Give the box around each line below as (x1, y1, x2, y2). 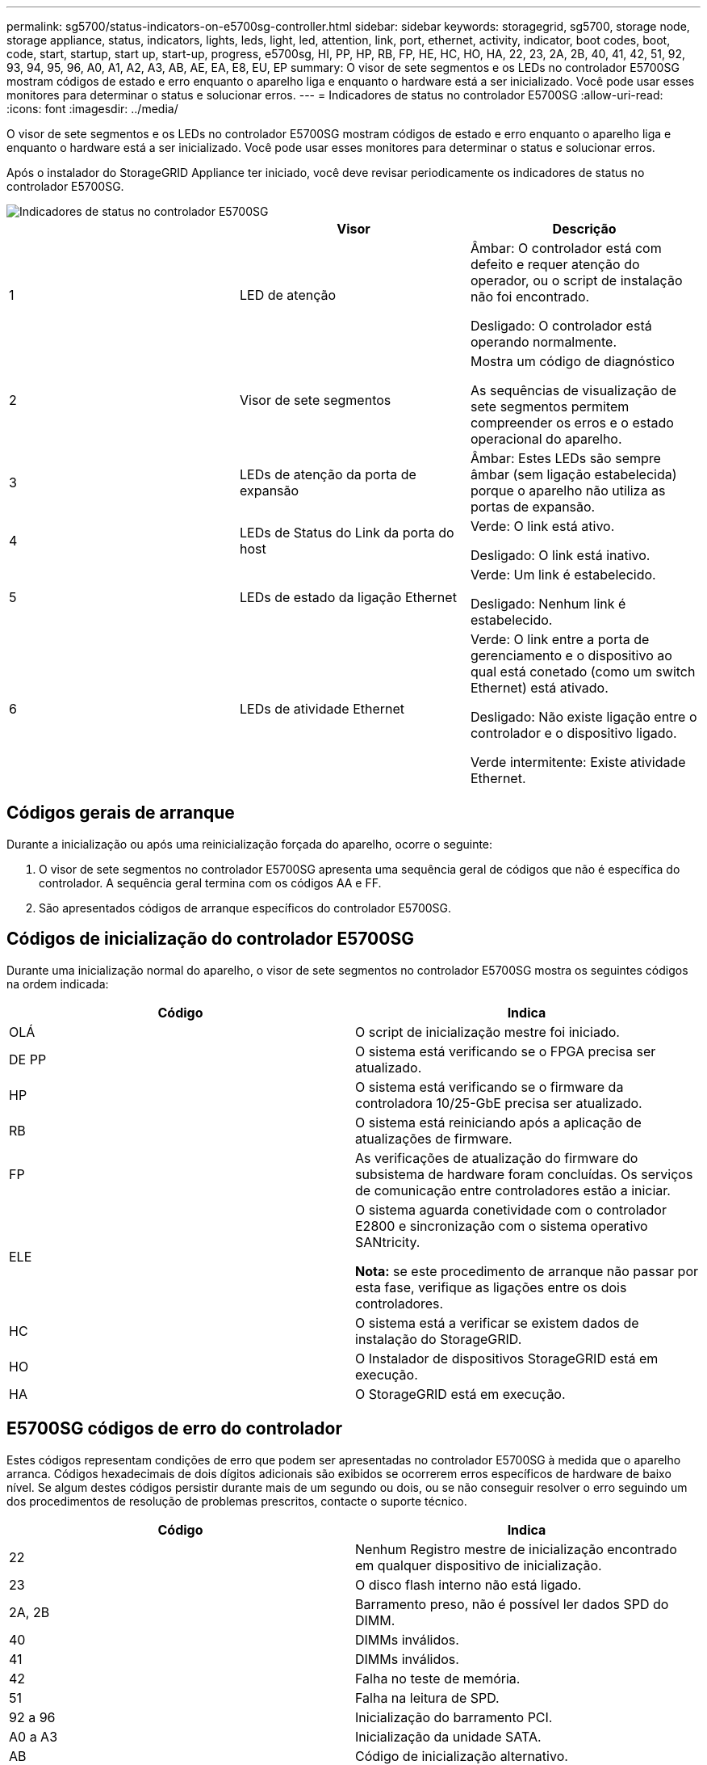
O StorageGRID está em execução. (355, 1385, 566, 1402)
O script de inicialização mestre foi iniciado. (355, 1023, 620, 1040)
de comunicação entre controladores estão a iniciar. (355, 1182, 671, 1198)
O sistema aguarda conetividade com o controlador (355, 1201, 667, 1218)
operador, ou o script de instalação (470, 272, 683, 289)
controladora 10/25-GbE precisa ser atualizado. (355, 1094, 642, 1111)
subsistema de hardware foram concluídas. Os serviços (355, 1165, 693, 1182)
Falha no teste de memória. (355, 1670, 521, 1687)
